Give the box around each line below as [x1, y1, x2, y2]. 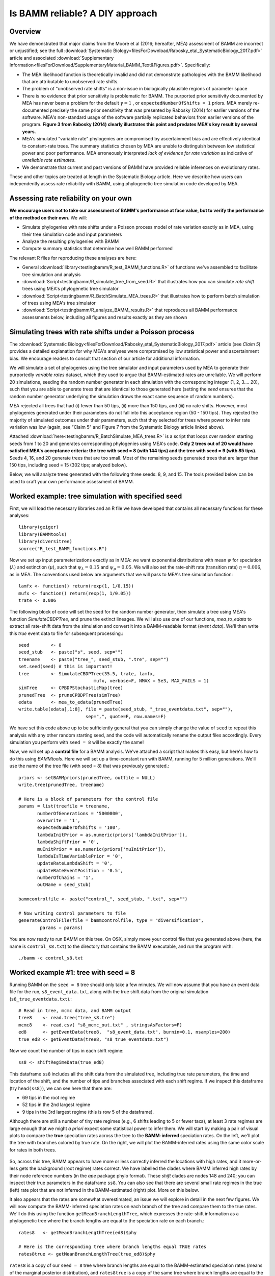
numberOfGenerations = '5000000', [37, 811, 123, 816]
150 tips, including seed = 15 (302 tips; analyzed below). [9, 462, 127, 468]
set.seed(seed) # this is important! [18, 664, 113, 670]
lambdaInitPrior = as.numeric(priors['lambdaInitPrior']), [37, 832, 188, 838]
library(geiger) [18, 524, 59, 530]
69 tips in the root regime [22, 1094, 75, 1100]
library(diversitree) [18, 538, 72, 545]
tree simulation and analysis [22, 271, 81, 278]
